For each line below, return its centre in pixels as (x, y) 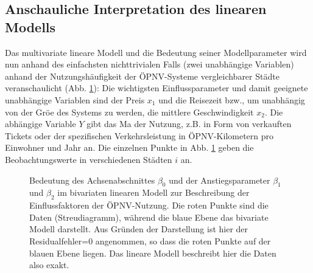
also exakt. (49, 265)
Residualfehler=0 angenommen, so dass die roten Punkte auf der (150, 240)
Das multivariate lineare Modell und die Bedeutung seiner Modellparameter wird (156, 52)
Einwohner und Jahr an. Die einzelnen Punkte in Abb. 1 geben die (129, 147)
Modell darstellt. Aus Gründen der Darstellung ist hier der (139, 229)
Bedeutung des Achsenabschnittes (92, 180)
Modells (30, 26)
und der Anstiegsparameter (220, 180)
